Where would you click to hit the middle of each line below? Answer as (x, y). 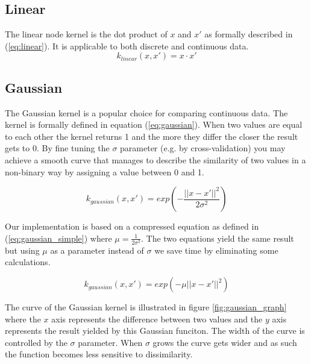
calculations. (28, 262)
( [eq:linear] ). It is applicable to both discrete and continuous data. (127, 45)
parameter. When (110, 342)
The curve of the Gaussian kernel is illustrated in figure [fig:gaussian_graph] (146, 307)
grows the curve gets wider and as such (225, 342)
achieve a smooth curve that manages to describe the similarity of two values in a (155, 159)
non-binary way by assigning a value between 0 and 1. (105, 171)
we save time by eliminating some (216, 250)
